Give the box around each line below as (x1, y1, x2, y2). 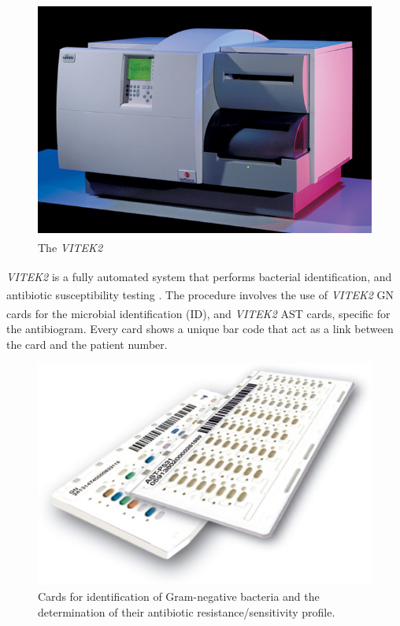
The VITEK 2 (38, 239, 103, 255)
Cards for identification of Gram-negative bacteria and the (38, 588, 320, 605)
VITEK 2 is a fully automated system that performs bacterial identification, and (6, 268, 392, 284)
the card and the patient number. (6, 335, 168, 352)
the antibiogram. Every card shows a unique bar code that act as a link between (6, 320, 394, 336)
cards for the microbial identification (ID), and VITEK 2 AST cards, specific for (6, 305, 391, 321)
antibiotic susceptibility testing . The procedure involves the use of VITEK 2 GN (6, 287, 394, 303)
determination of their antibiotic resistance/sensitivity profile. (38, 603, 335, 620)
